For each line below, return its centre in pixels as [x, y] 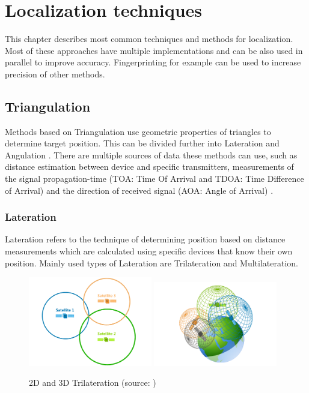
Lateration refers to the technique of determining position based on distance [145, 239]
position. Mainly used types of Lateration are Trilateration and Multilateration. [151, 262]
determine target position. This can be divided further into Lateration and [142, 143]
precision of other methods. [55, 73]
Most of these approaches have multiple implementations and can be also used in [154, 50]
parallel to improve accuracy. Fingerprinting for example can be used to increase [153, 62]
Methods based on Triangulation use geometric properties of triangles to [138, 131]
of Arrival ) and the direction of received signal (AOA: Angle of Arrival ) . [139, 190]
